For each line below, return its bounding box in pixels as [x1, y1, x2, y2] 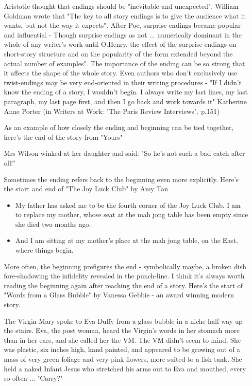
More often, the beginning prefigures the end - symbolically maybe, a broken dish [4, 261, 246, 271]
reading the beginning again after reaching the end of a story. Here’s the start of [4, 280, 243, 290]
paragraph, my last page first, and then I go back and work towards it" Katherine [4, 96, 247, 106]
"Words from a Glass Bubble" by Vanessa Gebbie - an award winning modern [4, 290, 234, 300]
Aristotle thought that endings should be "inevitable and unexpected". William [4, 1, 239, 11]
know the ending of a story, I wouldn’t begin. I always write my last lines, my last [4, 87, 248, 97]
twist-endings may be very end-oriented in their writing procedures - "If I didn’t [4, 77, 242, 87]
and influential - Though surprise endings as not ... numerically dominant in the [4, 29, 242, 39]
